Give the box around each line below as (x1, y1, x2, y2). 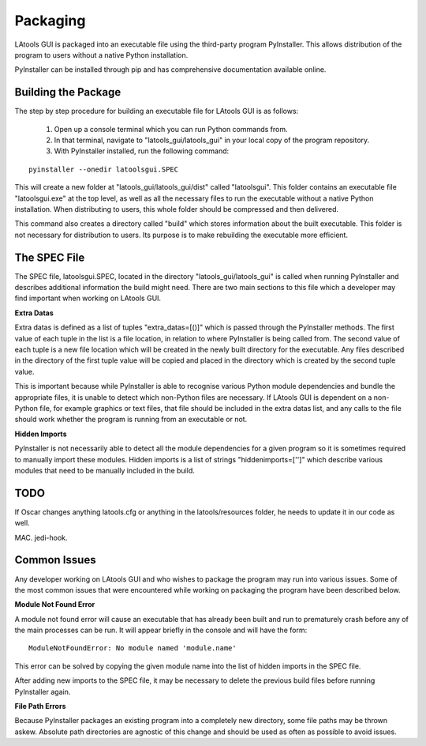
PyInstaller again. (14, 687, 71, 696)
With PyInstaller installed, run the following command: (54, 146, 230, 156)
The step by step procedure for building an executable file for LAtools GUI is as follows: (14, 107, 299, 116)
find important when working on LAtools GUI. (14, 293, 162, 303)
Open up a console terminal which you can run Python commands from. (54, 124, 288, 134)
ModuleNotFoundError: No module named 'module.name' (28, 644, 237, 653)
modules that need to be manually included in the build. (14, 465, 195, 475)
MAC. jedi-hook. (14, 533, 68, 542)
